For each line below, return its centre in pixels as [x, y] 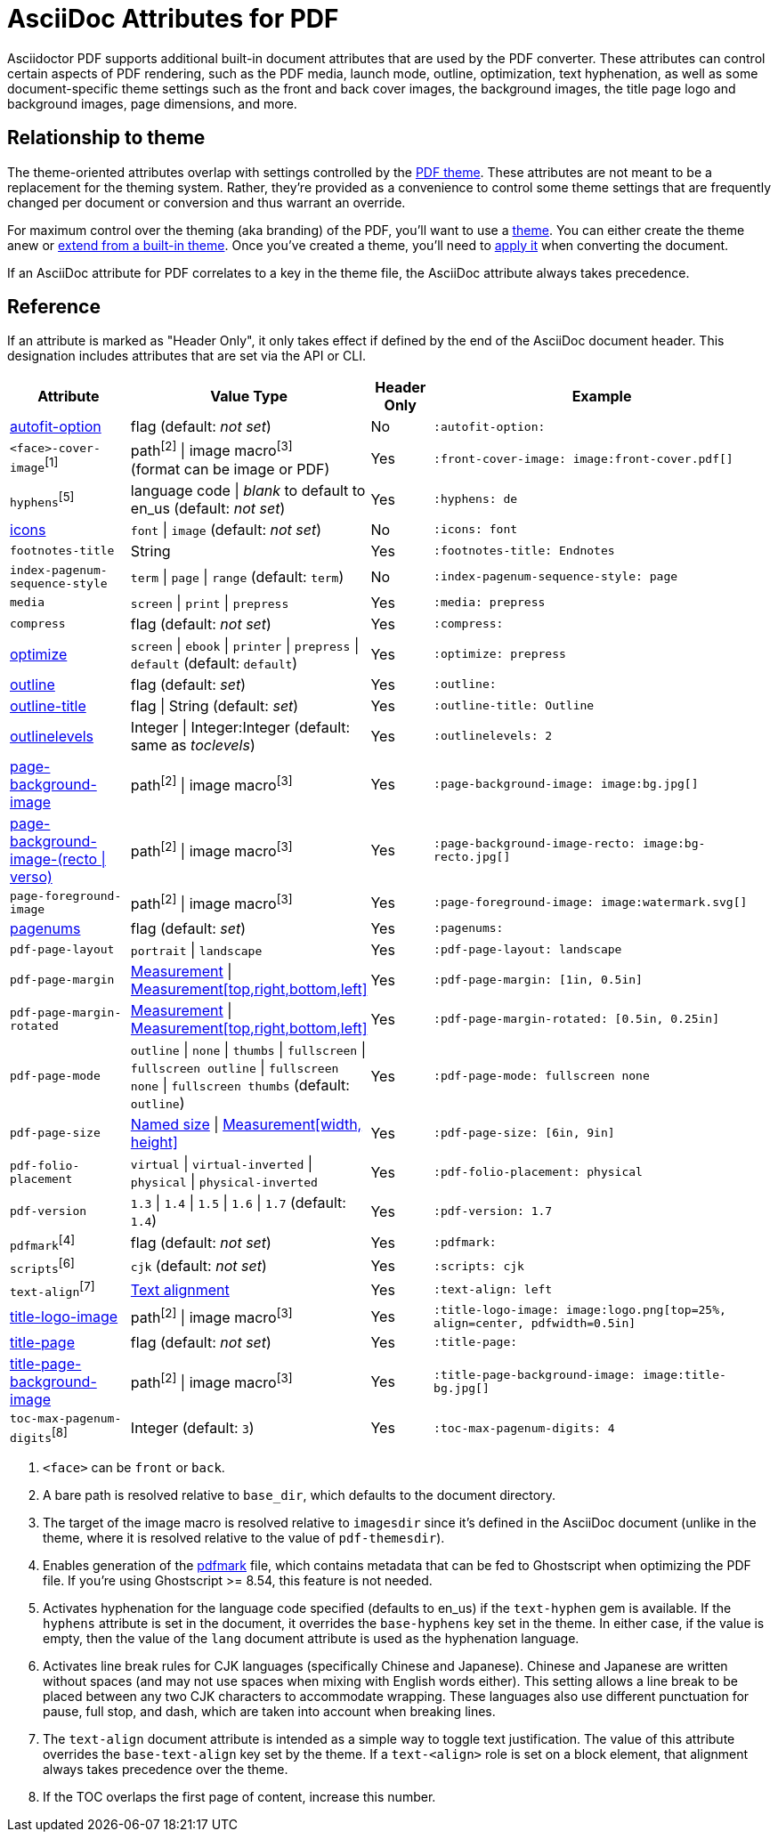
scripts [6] [42, 1266]
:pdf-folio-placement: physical [538, 1172]
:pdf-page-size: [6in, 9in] [524, 1133]
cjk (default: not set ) [199, 1266]
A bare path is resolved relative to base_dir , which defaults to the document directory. [299, 1495]
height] [154, 1142]
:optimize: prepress [500, 654]
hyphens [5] [42, 499]
